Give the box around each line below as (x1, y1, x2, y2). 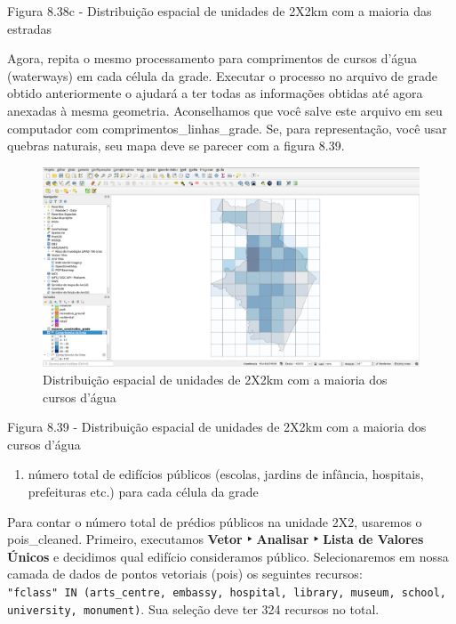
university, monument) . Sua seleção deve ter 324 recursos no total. (7, 599, 380, 618)
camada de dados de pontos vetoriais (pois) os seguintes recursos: (7, 564, 363, 583)
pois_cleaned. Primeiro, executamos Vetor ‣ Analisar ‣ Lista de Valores (7, 530, 424, 548)
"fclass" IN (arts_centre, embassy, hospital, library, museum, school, (7, 586, 446, 599)
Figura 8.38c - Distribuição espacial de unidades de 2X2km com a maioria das (7, 2, 432, 20)
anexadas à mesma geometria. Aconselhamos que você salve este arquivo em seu (7, 101, 443, 119)
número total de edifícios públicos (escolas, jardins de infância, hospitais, (28, 465, 424, 483)
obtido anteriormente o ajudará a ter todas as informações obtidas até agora (7, 84, 423, 102)
